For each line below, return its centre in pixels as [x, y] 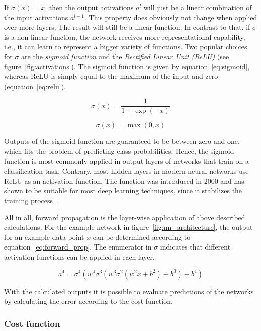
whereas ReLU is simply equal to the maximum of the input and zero [111, 76]
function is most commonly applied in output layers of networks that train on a [126, 161]
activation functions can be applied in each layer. [79, 256]
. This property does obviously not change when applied [171, 17]
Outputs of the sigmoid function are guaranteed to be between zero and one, [122, 141]
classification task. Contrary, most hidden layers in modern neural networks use [126, 171]
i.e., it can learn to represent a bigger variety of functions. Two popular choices [126, 47]
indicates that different [195, 247]
